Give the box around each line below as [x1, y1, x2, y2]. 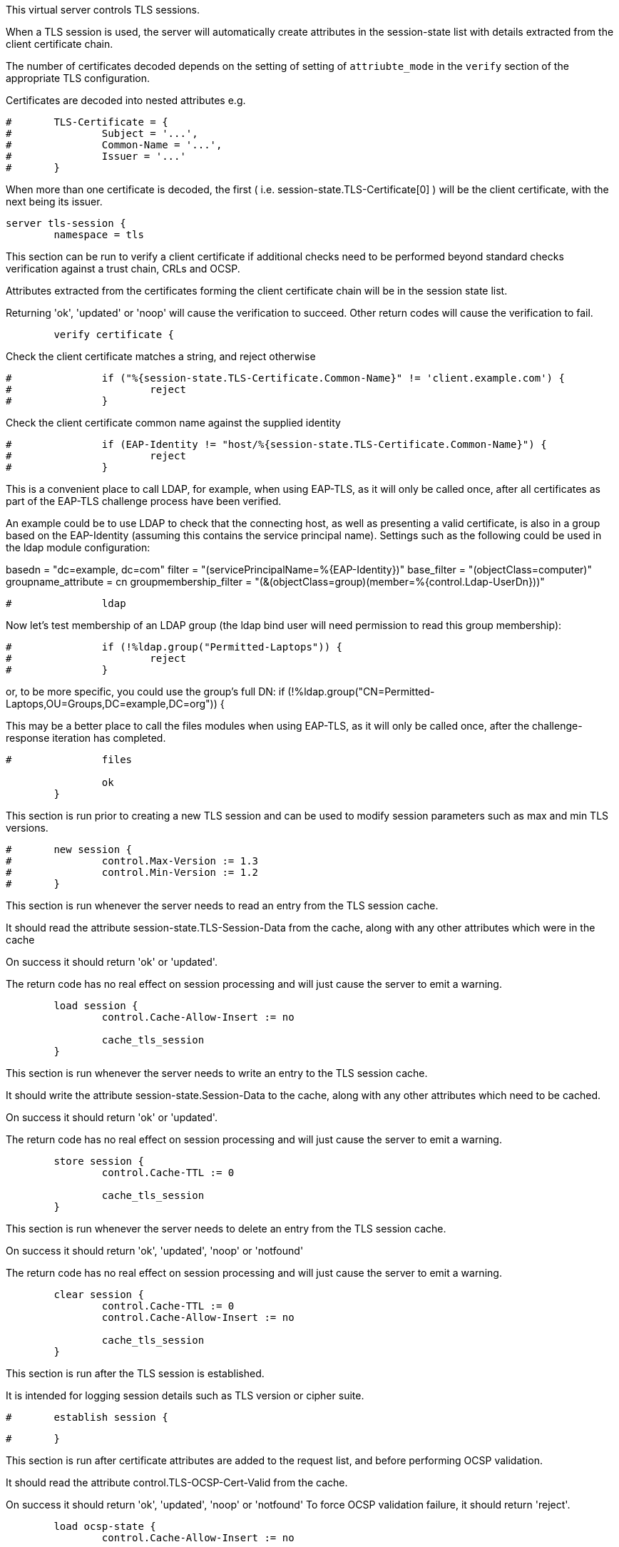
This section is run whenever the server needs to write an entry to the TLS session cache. [6, 1067, 428, 1079]
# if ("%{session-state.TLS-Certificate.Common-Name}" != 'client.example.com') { [6, 372, 565, 384]
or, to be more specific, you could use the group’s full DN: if [6, 685, 285, 698]
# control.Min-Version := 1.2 [6, 867, 259, 878]
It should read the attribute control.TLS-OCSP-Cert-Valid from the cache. [6, 1476, 348, 1489]
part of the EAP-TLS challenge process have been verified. [6, 495, 282, 507]
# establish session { [6, 1411, 168, 1423]
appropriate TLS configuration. [6, 72, 150, 84]
